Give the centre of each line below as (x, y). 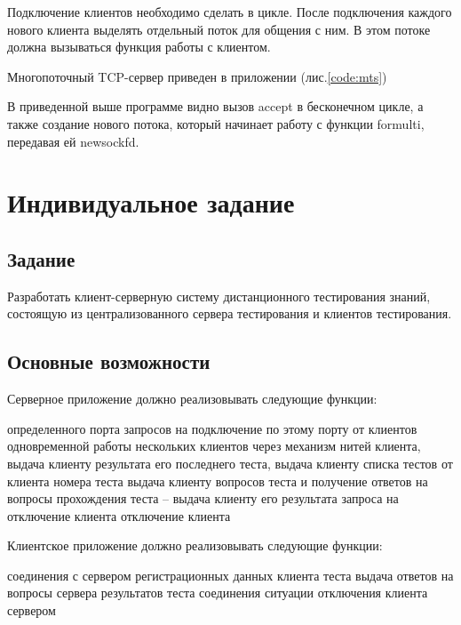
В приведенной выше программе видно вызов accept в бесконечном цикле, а (215, 106)
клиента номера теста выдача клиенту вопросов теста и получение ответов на (218, 481)
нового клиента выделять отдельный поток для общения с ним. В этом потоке (219, 29)
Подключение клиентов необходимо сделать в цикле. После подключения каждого (230, 12)
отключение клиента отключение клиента (119, 515)
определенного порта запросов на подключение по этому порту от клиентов (212, 428)
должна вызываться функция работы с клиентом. (139, 47)
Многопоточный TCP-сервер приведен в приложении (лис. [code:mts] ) (197, 76)
